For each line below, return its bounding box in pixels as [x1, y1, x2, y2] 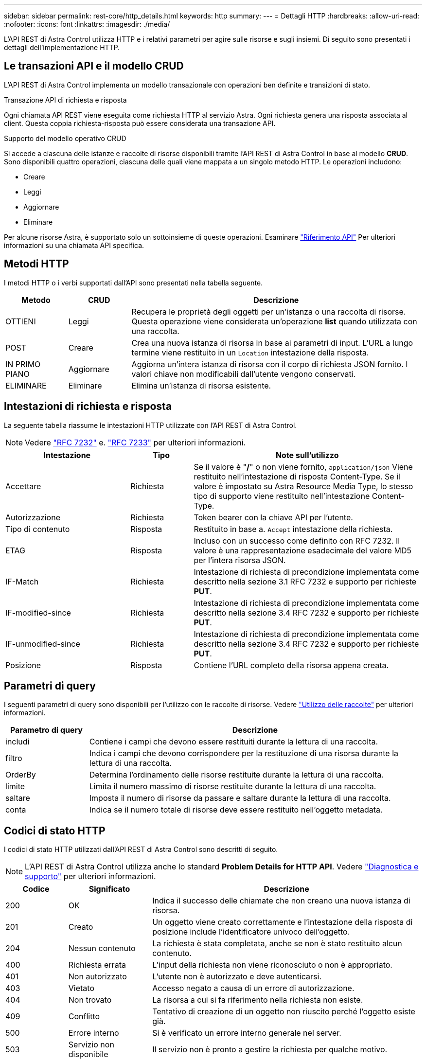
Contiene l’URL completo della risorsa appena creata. [194, 660, 389, 670]
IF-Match [5, 576, 39, 586]
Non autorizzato [68, 972, 127, 982]
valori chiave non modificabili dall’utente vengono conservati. [131, 369, 356, 379]
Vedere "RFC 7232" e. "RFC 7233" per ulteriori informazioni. [25, 437, 246, 447]
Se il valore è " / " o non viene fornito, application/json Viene [194, 461, 413, 472]
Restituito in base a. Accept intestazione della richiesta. [194, 524, 393, 534]
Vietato [68, 983, 95, 993]
